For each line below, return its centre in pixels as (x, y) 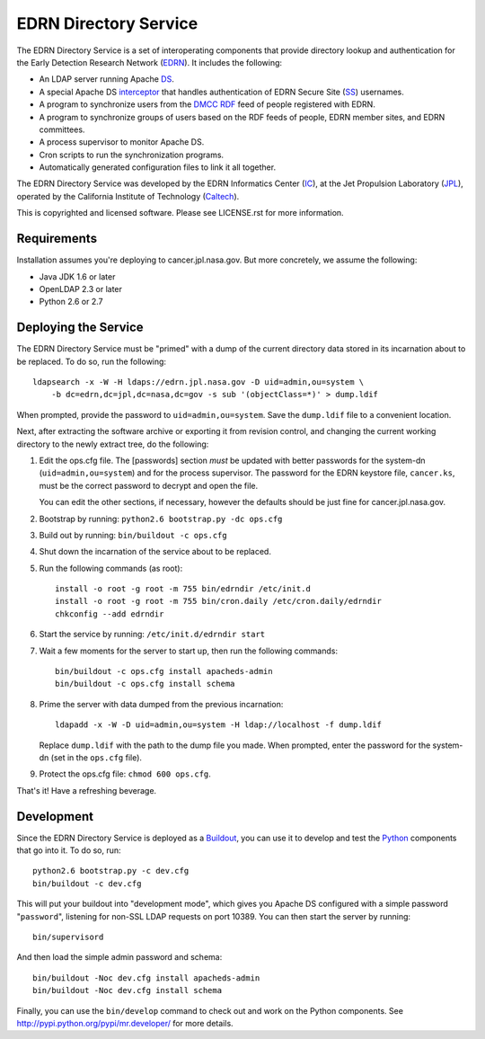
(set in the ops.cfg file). (97, 757)
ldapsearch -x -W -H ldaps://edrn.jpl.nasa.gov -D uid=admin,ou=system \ (198, 382)
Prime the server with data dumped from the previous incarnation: (161, 704)
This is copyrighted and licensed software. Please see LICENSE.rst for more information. (181, 213)
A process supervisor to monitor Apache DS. (122, 142)
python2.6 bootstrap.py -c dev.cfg (111, 871)
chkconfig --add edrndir (110, 614)
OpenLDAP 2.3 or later (81, 289)
